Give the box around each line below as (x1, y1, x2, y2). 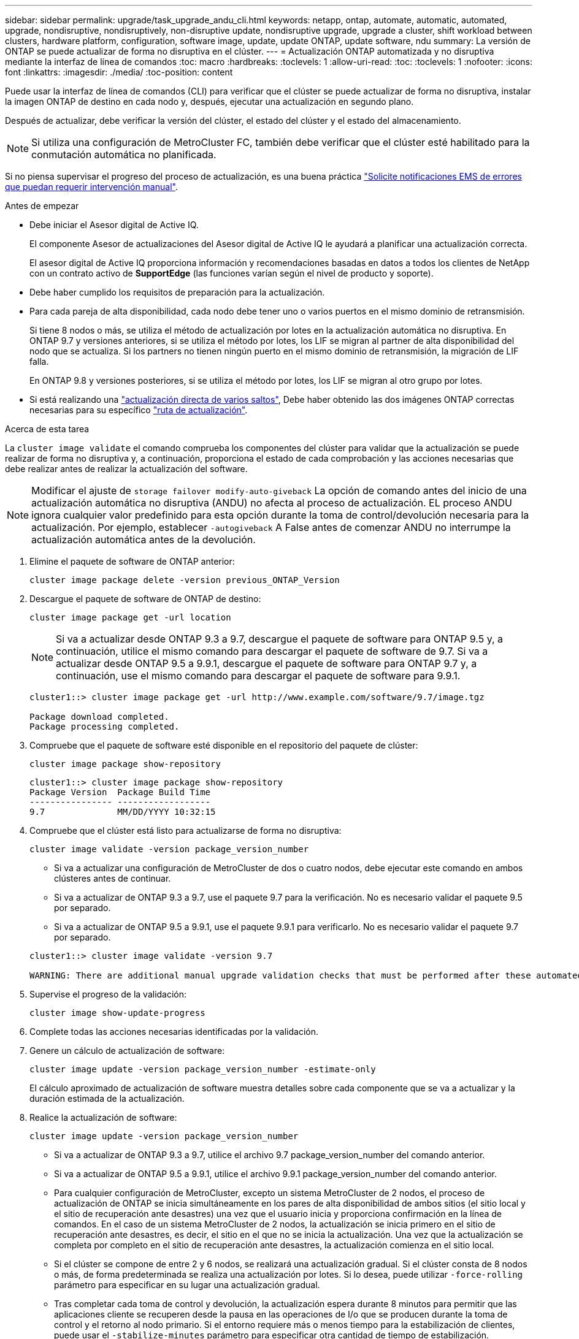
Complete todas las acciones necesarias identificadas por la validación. (29, 1026, 318, 1037)
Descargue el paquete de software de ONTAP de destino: (29, 593, 261, 604)
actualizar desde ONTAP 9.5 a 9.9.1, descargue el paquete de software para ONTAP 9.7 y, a (56, 657, 477, 669)
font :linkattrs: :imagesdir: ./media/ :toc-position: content (5, 67, 233, 77)
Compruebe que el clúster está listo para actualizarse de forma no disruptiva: (29, 825, 342, 836)
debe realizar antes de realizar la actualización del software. (5, 464, 248, 474)
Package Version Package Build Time (29, 787, 211, 797)
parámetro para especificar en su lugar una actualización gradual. (54, 1280, 320, 1290)
